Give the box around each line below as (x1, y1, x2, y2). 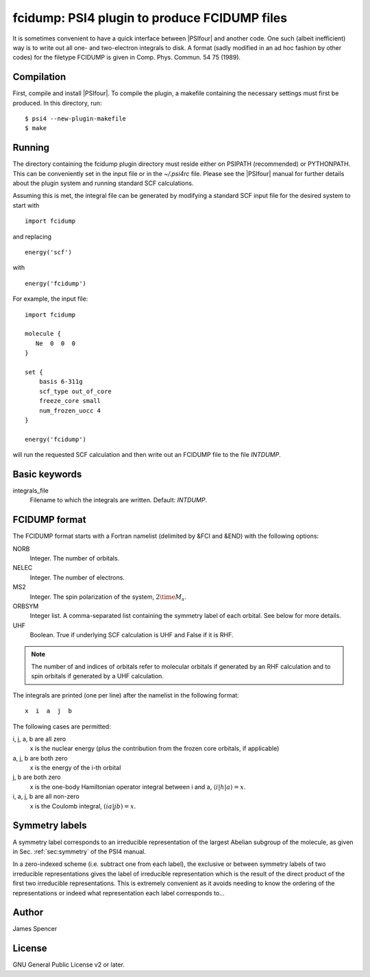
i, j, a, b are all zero (12, 734, 66, 743)
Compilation (12, 71, 66, 83)
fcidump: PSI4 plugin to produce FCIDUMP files (12, 10, 288, 25)
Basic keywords (12, 468, 82, 480)
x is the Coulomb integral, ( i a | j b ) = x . (29, 802, 136, 810)
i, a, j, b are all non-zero (12, 792, 80, 801)
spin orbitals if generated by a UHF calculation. (31, 672, 164, 680)
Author (12, 906, 44, 918)
